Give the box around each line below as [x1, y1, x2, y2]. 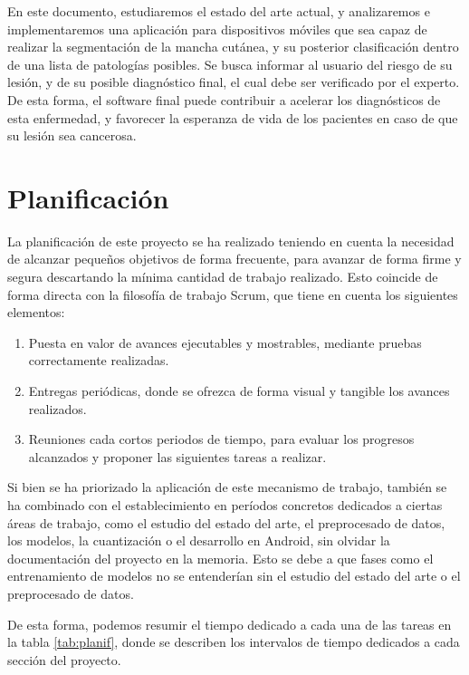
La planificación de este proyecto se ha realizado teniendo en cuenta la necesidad [7, 231, 455, 250]
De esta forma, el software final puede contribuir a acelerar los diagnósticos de [7, 90, 441, 109]
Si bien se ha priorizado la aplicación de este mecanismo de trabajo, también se [7, 477, 447, 497]
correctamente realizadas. [28, 351, 169, 370]
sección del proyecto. [7, 650, 121, 669]
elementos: [7, 303, 65, 322]
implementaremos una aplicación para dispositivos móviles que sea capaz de [7, 19, 427, 38]
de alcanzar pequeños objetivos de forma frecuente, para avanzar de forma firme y [7, 249, 462, 268]
